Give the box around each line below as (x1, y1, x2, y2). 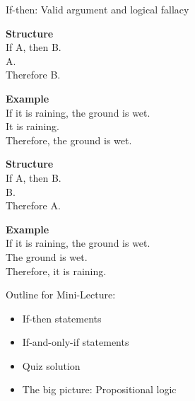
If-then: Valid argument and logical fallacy (6, 2, 189, 16)
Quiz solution (22, 358, 81, 373)
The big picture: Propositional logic (22, 382, 177, 397)
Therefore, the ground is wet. (6, 132, 132, 147)
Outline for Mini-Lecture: (6, 287, 116, 302)
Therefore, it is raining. (6, 263, 107, 278)
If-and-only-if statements (22, 335, 129, 349)
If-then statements (22, 310, 102, 325)
